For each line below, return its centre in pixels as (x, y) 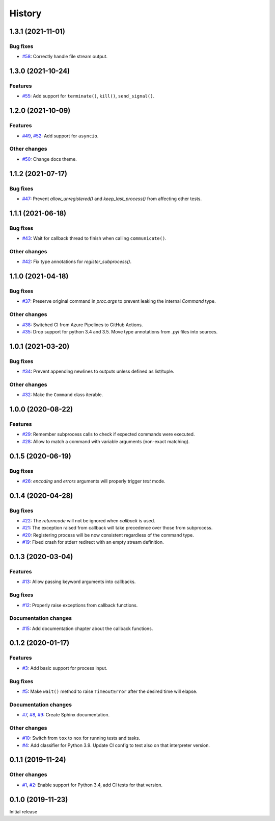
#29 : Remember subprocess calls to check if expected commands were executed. (108, 434)
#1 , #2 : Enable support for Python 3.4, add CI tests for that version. (92, 785)
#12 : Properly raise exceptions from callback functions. (80, 605)
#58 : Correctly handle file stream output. (65, 57)
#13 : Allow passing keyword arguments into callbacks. (79, 582)
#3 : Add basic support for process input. (65, 668)
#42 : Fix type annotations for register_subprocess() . (77, 262)
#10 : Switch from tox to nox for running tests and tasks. (81, 738)
